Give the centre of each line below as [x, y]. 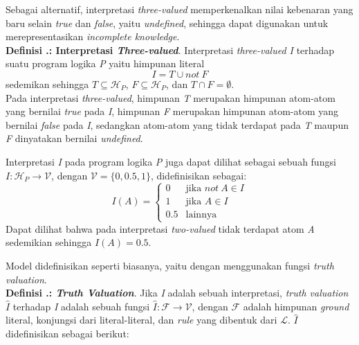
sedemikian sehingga [49, 242]
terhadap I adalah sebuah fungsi [81, 306]
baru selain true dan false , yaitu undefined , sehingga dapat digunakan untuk [167, 23]
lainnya [201, 215]
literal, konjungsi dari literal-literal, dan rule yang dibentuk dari [141, 320]
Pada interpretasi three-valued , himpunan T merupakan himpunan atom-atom [171, 97]
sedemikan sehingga [47, 83]
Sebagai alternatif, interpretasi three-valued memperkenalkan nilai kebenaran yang [179, 9]
